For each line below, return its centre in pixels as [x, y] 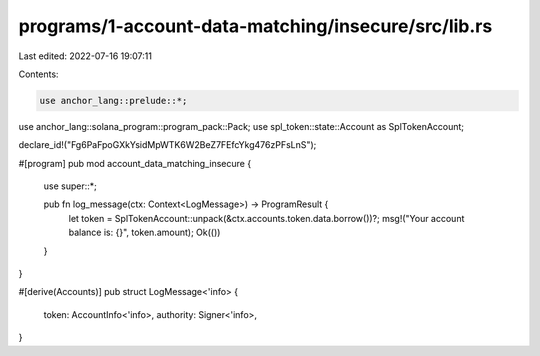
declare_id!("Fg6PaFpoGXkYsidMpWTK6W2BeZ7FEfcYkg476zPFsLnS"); [167, 145]
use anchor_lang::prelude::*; [113, 100]
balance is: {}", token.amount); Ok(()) [144, 232]
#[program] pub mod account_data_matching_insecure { [135, 163]
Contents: [38, 74]
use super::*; [70, 186]
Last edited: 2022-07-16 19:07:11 [85, 56]
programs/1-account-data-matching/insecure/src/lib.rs [255, 26]
